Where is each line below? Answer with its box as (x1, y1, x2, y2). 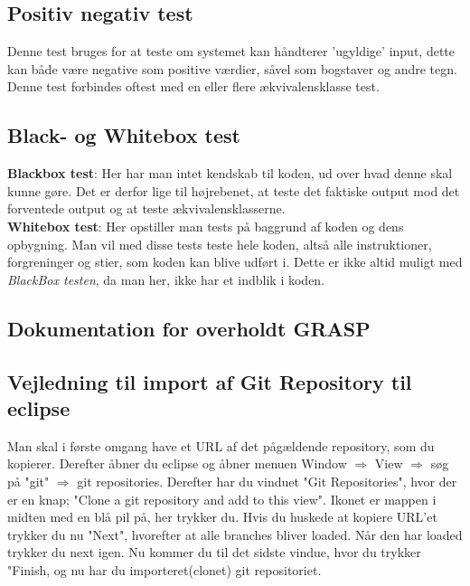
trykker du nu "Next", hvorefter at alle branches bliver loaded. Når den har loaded (7, 525, 463, 543)
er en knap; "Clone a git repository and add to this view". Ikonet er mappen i (7, 489, 437, 508)
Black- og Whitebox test (7, 121, 240, 149)
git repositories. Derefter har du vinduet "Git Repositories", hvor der (77, 471, 457, 490)
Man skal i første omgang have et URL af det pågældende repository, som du (7, 436, 435, 455)
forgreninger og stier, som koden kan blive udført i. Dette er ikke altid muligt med (7, 252, 463, 271)
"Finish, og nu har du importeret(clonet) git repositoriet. (7, 560, 322, 579)
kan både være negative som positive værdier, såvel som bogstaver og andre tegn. (7, 59, 457, 78)
